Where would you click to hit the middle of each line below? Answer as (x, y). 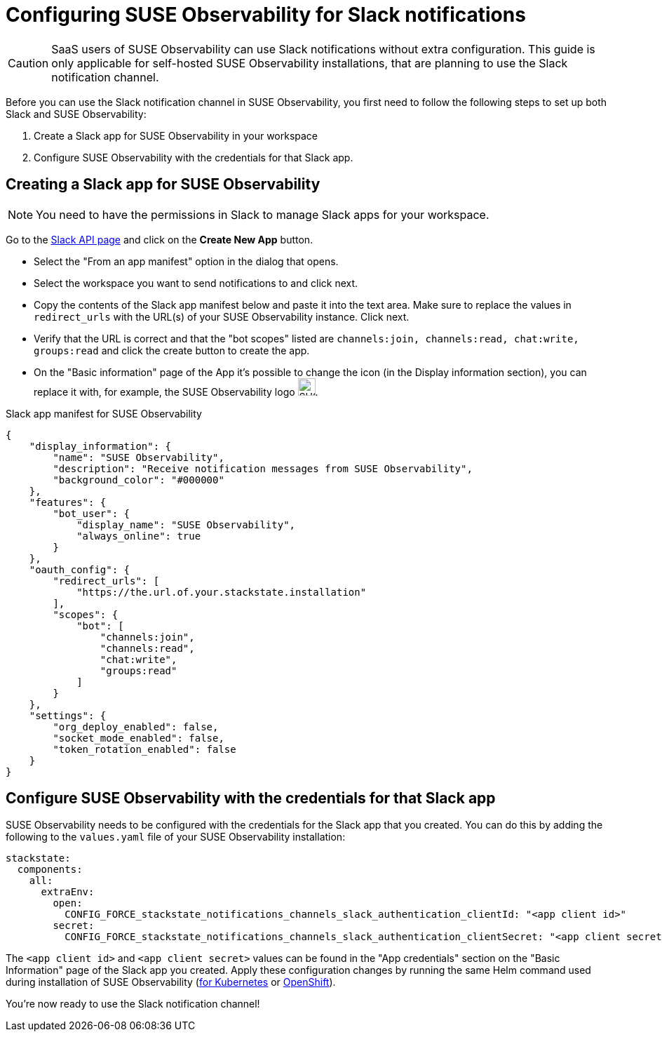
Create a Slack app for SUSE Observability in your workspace (176, 135)
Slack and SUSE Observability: (76, 114)
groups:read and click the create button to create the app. (172, 350)
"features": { (68, 502)
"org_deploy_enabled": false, (136, 727)
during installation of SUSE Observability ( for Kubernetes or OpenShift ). (171, 982)
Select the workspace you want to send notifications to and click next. (196, 283)
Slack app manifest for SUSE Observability (104, 413)
